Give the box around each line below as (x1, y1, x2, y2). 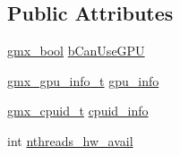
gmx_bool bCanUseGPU (7, 41, 145, 60)
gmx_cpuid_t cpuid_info (7, 101, 149, 120)
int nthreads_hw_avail (7, 131, 133, 150)
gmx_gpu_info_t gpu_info (7, 71, 159, 90)
